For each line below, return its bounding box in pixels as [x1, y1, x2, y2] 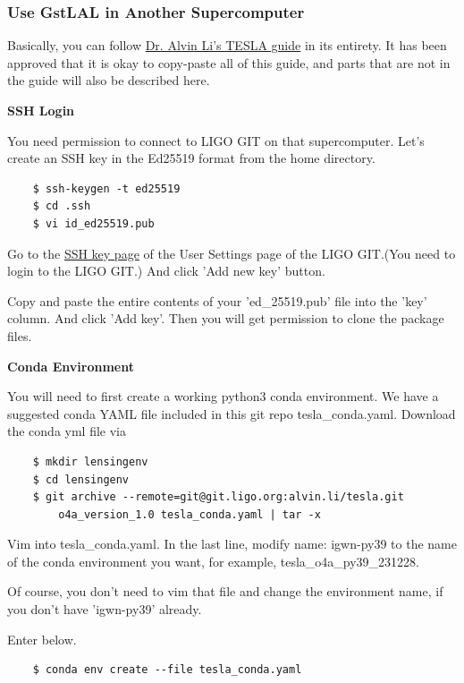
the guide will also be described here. [7, 71, 210, 90]
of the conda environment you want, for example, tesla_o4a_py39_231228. [7, 551, 419, 570]
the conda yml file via [7, 422, 126, 440]
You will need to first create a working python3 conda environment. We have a [7, 387, 439, 406]
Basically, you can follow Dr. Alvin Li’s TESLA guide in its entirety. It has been [7, 36, 447, 55]
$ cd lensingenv [32, 473, 130, 486]
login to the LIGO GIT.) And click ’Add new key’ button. [7, 261, 325, 280]
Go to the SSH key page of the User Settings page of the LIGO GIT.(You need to [7, 243, 456, 262]
